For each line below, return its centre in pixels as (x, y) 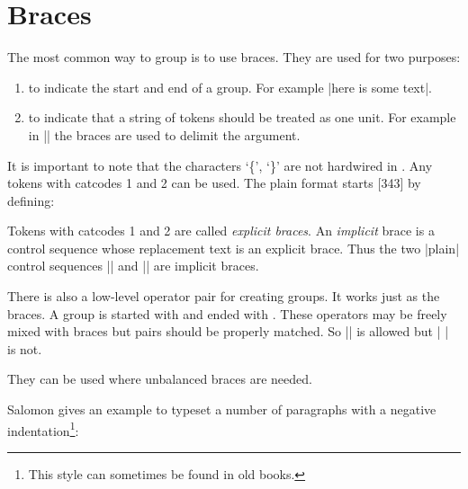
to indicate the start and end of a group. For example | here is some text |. (230, 87)
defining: (31, 200)
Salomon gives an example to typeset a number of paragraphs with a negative (222, 409)
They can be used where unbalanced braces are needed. (160, 379)
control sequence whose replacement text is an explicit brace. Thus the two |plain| (234, 248)
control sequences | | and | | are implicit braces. (133, 266)
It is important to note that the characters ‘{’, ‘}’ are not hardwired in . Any (220, 165)
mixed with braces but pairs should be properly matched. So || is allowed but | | (228, 331)
